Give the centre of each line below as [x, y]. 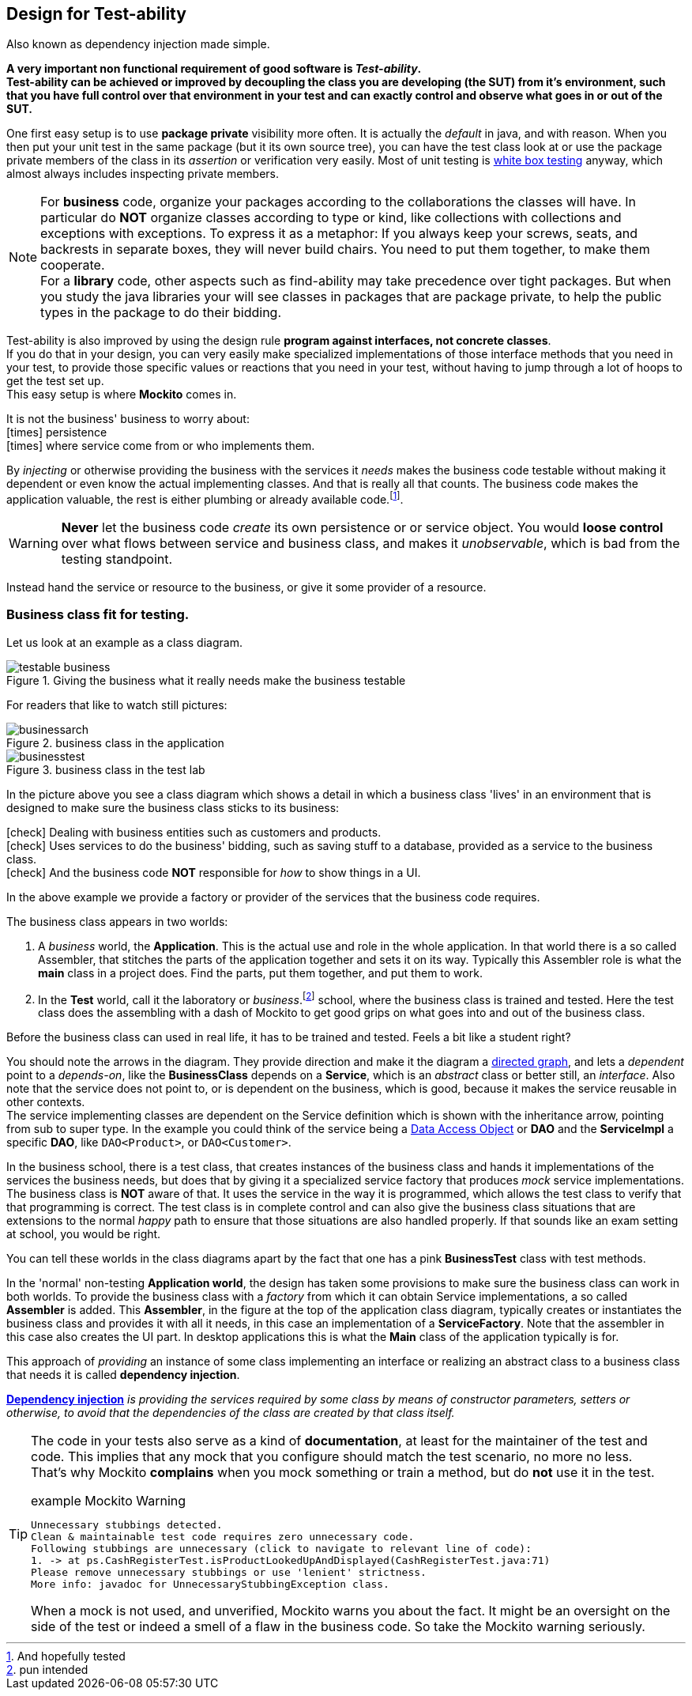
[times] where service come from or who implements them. [161, 446]
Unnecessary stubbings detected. [127, 1525]
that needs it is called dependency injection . [123, 1375]
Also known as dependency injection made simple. [138, 44]
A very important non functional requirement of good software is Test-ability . [214, 69]
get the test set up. [55, 381]
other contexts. [46, 1102]
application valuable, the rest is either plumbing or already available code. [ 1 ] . [205, 499]
